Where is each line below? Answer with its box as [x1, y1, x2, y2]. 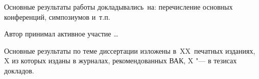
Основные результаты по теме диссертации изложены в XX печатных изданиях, [4, 45, 255, 56]
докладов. [4, 65, 34, 75]
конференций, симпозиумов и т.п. [4, 11, 110, 22]
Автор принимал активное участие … [4, 28, 119, 39]
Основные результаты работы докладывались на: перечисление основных [4, 2, 233, 12]
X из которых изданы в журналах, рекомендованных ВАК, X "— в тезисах [4, 55, 237, 66]
